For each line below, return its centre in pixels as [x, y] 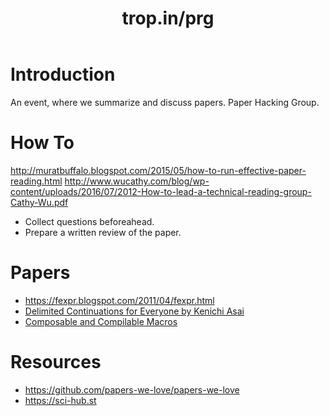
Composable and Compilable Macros [101, 321]
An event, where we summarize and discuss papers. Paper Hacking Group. [165, 102]
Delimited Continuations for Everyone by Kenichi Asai [134, 311]
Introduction [63, 74]
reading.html [36, 181]
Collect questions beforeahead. [89, 221]
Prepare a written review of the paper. [103, 232]
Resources [56, 362]
